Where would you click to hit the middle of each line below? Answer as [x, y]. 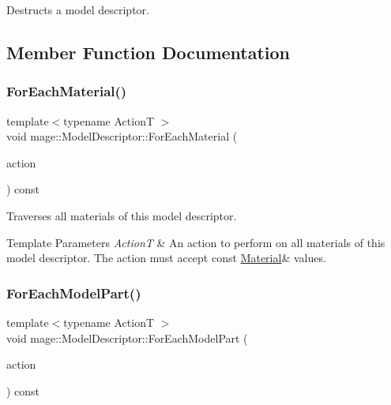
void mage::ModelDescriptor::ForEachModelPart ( [127, 337]
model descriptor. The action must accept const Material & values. [166, 258]
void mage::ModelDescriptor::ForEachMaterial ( [122, 136]
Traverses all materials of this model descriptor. [122, 215]
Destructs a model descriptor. [78, 9]
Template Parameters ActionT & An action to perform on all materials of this [196, 242]
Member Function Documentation [149, 52]
